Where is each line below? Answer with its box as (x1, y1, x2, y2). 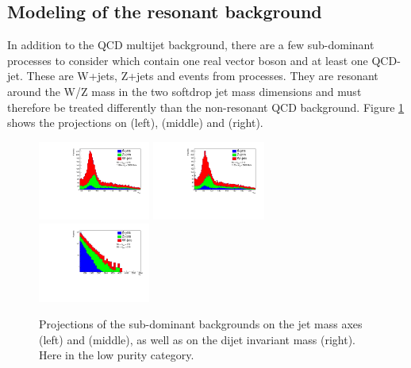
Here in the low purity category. (39, 347, 194, 363)
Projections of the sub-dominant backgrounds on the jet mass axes (39, 316, 363, 332)
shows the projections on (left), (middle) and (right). (7, 114, 263, 131)
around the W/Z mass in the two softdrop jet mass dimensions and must (7, 82, 362, 99)
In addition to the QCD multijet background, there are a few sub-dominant (7, 36, 375, 53)
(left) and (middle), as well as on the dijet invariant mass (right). (39, 331, 355, 347)
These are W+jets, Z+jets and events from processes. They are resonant (26, 67, 378, 84)
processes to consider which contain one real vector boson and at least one (7, 52, 368, 68)
